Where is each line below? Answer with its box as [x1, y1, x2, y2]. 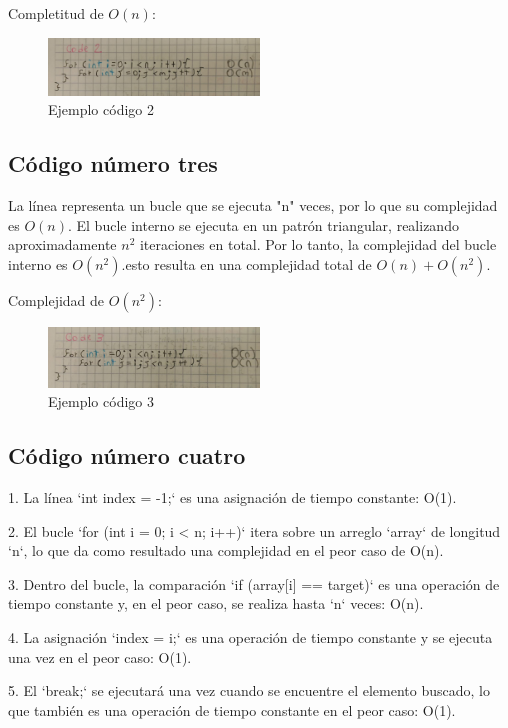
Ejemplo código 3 [48, 391, 154, 412]
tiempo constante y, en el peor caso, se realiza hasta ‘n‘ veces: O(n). [8, 593, 424, 614]
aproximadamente [8, 234, 117, 255]
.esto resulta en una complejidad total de [121, 253, 372, 274]
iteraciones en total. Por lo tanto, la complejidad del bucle [139, 234, 497, 255]
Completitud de [8, 3, 104, 23]
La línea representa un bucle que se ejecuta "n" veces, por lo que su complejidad [8, 194, 498, 215]
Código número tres [8, 148, 218, 179]
